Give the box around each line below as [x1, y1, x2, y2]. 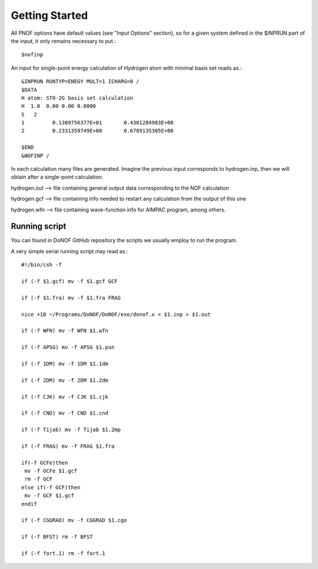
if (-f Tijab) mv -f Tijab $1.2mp [21, 426, 121, 433]
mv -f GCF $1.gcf [24, 492, 75, 499]
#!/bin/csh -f [21, 262, 62, 268]
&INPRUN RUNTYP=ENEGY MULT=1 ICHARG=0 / [21, 78, 140, 85]
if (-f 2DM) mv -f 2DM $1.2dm [21, 377, 109, 383]
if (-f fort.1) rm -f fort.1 [21, 550, 105, 557]
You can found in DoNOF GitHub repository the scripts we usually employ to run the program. [11, 237, 238, 244]
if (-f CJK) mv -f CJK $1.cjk [21, 393, 109, 400]
